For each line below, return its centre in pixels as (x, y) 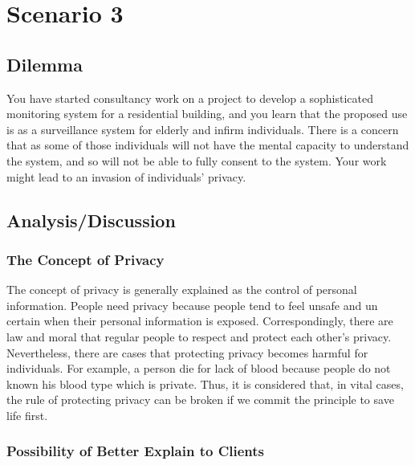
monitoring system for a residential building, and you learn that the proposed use (207, 114)
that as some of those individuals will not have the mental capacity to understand (208, 145)
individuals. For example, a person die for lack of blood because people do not (199, 368)
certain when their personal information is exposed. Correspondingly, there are (200, 321)
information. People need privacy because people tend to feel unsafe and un (192, 305)
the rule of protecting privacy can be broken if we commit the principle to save (200, 400)
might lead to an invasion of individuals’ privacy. (126, 176)
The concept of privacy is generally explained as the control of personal (182, 290)
